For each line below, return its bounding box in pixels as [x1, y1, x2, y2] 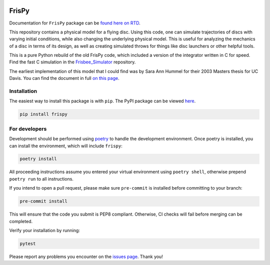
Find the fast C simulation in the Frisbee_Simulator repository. [9, 59, 136, 65]
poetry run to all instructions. [9, 176, 73, 182]
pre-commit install [19, 199, 67, 204]
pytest [19, 241, 36, 247]
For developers [9, 125, 47, 132]
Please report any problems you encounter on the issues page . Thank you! [9, 254, 163, 260]
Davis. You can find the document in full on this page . [9, 75, 119, 81]
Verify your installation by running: [9, 228, 80, 233]
